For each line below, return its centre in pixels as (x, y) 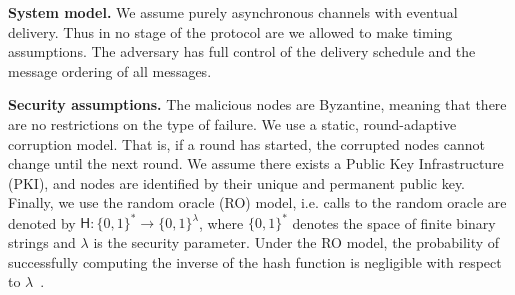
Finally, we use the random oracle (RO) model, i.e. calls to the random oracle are (257, 202)
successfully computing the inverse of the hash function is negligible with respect (255, 261)
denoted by (42, 222)
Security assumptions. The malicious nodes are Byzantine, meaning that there (257, 104)
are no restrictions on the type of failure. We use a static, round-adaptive (232, 123)
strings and (42, 242)
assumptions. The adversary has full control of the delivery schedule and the (242, 51)
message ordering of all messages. (110, 70)
